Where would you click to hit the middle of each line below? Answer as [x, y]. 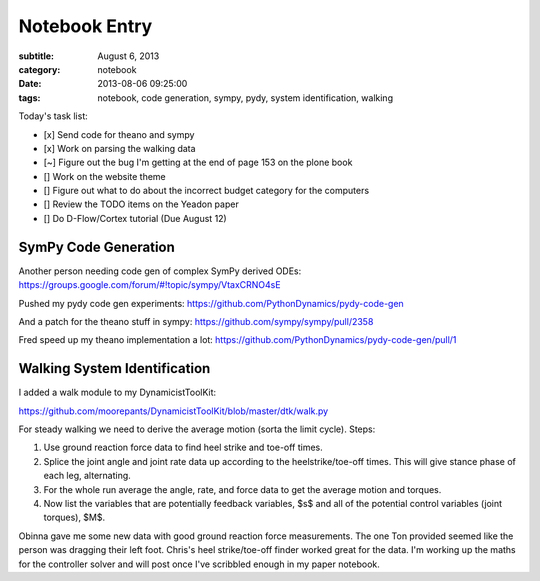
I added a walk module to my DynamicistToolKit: [117, 392]
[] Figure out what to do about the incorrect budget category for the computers [206, 191]
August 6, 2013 [128, 56]
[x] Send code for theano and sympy [119, 134]
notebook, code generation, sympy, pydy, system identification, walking [245, 97]
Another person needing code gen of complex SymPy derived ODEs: [160, 271]
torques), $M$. [74, 517]
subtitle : [36, 56]
